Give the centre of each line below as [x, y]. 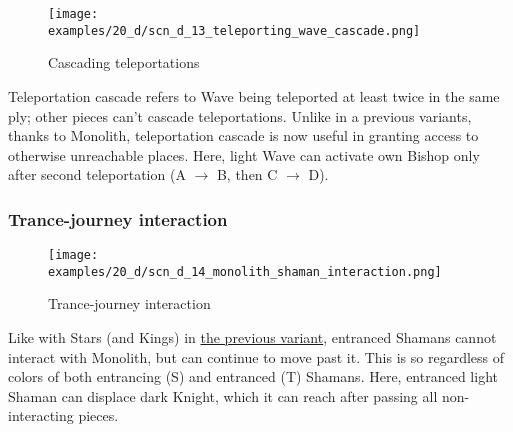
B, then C [247, 174]
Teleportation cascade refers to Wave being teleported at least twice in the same [254, 95]
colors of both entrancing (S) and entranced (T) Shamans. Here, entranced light [253, 376]
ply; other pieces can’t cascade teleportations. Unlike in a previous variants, [240, 115]
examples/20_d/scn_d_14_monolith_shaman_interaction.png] [245, 271]
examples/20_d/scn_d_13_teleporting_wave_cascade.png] [234, 30]
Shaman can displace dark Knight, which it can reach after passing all [223, 395]
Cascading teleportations [124, 62]
